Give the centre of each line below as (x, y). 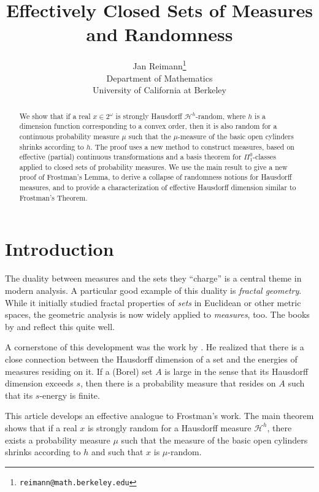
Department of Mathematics (159, 78)
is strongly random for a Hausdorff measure (169, 427)
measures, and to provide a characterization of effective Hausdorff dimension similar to (158, 187)
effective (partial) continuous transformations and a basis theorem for (130, 157)
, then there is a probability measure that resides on (178, 383)
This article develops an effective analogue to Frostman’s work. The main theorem (159, 416)
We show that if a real (55, 116)
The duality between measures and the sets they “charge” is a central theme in (153, 278)
